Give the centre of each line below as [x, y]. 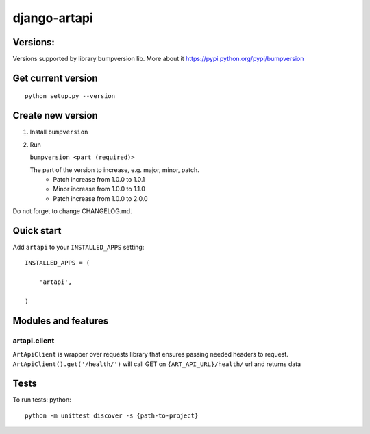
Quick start [37, 231]
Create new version [56, 116]
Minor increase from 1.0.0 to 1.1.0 [99, 189]
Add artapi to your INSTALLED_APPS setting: [78, 248]
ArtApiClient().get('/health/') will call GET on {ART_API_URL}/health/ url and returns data [157, 364]
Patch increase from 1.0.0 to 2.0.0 [100, 198]
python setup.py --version [70, 96]
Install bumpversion [59, 132]
